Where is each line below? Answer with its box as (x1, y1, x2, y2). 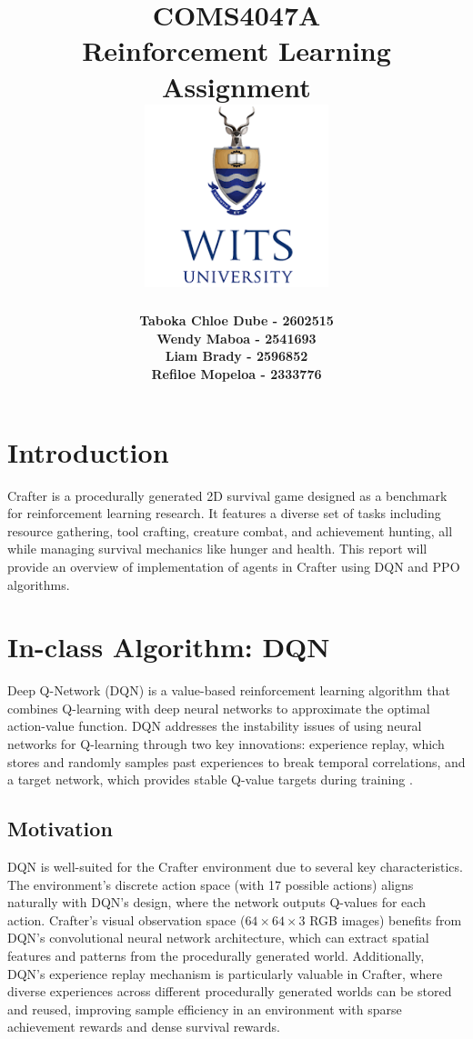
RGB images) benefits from (309, 910, 462, 929)
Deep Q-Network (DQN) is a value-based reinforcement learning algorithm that (7, 681, 450, 700)
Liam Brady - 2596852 (165, 346, 308, 365)
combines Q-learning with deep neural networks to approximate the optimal (7, 698, 430, 717)
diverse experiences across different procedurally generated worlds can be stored (7, 982, 452, 1001)
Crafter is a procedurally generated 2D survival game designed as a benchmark (7, 485, 448, 505)
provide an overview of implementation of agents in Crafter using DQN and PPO (7, 556, 460, 575)
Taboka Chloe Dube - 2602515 (139, 311, 334, 330)
